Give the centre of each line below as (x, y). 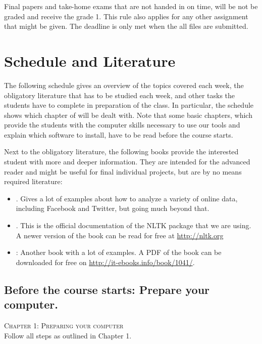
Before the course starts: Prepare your (107, 289)
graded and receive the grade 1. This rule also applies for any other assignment (126, 16)
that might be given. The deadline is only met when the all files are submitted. (126, 26)
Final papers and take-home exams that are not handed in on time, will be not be (131, 6)
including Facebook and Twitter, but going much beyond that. (113, 208)
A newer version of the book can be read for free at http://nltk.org (120, 235)
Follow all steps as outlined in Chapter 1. (68, 335)
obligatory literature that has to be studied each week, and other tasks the (120, 95)
